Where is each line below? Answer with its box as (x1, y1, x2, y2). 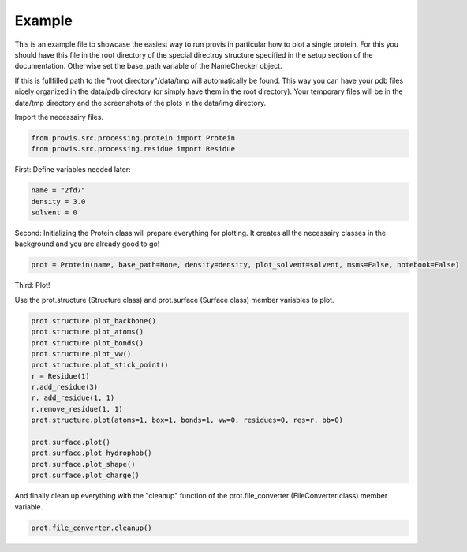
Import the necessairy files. (14, 112, 104, 121)
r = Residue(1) (31, 371, 90, 380)
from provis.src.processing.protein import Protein (31, 133, 236, 142)
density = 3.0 (31, 197, 86, 206)
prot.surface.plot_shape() (31, 460, 136, 468)
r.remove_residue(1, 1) (31, 405, 124, 413)
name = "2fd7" (31, 186, 86, 195)
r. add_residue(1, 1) (31, 393, 115, 402)
